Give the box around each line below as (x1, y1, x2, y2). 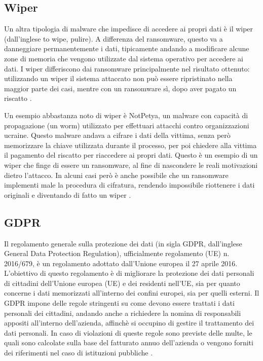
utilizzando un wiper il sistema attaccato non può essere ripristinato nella (4, 73, 233, 84)
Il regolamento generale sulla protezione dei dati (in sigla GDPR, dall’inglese (4, 238, 242, 248)
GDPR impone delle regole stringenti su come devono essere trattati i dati (4, 298, 235, 308)
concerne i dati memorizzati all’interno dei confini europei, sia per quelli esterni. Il (4, 287, 259, 298)
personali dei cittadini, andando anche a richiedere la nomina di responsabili (4, 307, 241, 318)
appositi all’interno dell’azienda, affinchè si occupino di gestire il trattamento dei (4, 317, 254, 328)
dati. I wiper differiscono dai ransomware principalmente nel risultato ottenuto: (4, 63, 250, 74)
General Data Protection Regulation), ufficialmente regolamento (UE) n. (4, 248, 230, 259)
